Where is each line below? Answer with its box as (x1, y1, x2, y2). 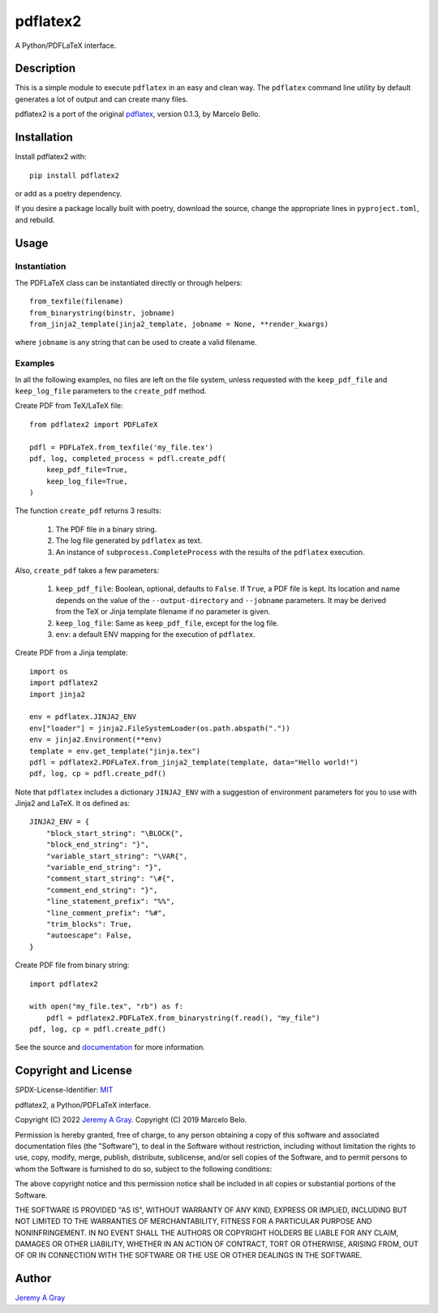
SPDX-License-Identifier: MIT (15, 1085, 114, 1095)
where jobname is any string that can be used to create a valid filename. (15, 338, 257, 347)
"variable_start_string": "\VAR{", (45, 851, 188, 860)
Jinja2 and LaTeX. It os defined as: (15, 799, 130, 808)
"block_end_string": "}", (45, 840, 150, 850)
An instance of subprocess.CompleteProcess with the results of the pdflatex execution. (55, 547, 365, 557)
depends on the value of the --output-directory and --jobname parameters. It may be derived (55, 595, 387, 605)
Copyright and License (15, 1064, 133, 1078)
